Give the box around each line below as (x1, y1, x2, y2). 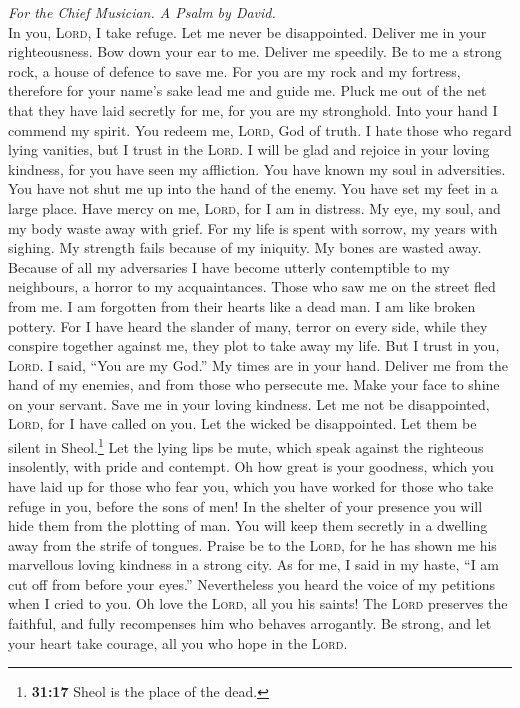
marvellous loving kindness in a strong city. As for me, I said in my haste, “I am (8, 554, 500, 575)
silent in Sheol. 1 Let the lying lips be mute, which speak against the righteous (8, 434, 484, 457)
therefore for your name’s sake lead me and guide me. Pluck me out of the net (8, 80, 487, 101)
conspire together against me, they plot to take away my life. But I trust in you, (8, 335, 500, 356)
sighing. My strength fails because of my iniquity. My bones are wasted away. (8, 237, 482, 258)
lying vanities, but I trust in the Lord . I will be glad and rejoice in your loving (8, 139, 490, 160)
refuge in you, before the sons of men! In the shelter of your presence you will (8, 495, 483, 516)
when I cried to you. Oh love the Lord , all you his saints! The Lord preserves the (8, 593, 508, 614)
